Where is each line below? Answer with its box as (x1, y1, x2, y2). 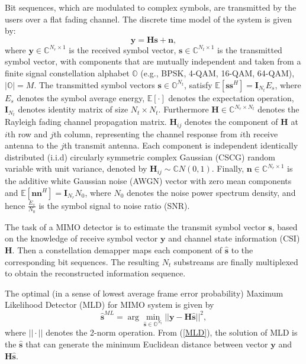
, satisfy (184, 78, 212, 91)
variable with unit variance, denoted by (5, 162, 147, 175)
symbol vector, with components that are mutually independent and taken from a (5, 55, 301, 67)
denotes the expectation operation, (168, 91, 294, 104)
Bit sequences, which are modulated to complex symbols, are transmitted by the (5, 1, 297, 13)
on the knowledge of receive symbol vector (5, 232, 158, 244)
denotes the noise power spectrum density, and (127, 186, 296, 198)
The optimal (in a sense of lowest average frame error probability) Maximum (5, 286, 284, 299)
